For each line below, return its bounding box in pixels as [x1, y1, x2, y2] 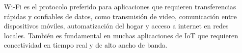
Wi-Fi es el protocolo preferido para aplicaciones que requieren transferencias [4, 1, 236, 11]
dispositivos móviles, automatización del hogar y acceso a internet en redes [4, 21, 229, 31]
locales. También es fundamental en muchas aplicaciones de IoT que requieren [4, 30, 239, 40]
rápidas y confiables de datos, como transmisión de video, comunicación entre [4, 11, 237, 21]
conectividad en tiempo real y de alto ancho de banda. [4, 40, 167, 50]
